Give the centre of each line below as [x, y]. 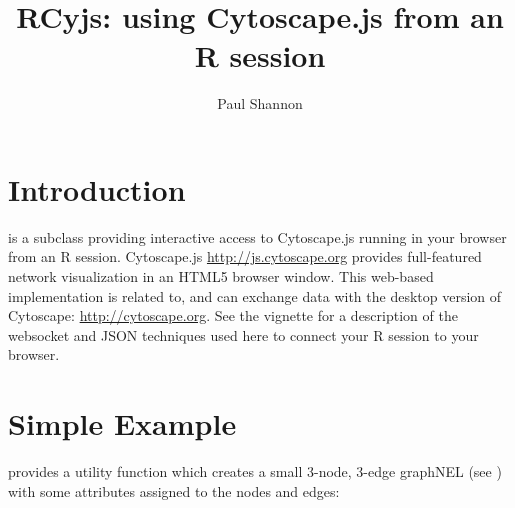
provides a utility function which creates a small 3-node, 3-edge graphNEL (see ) [255, 471]
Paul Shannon [260, 103]
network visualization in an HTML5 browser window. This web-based [221, 276]
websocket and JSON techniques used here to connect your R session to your [243, 334]
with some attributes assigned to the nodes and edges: [174, 490]
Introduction [97, 188]
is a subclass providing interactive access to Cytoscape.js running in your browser [257, 236]
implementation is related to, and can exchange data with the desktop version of [255, 295]
